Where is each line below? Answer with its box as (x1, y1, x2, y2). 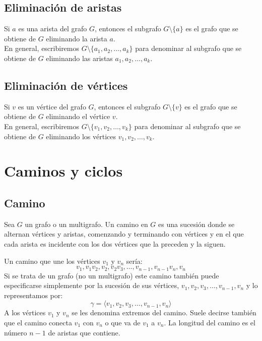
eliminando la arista (46, 33, 107, 43)
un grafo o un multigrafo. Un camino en (25, 218, 148, 229)
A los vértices (4, 307, 46, 318)
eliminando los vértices (46, 131, 116, 141)
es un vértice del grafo (18, 101, 86, 111)
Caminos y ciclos (4, 160, 123, 181)
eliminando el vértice (46, 111, 110, 122)
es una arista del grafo (18, 23, 87, 34)
